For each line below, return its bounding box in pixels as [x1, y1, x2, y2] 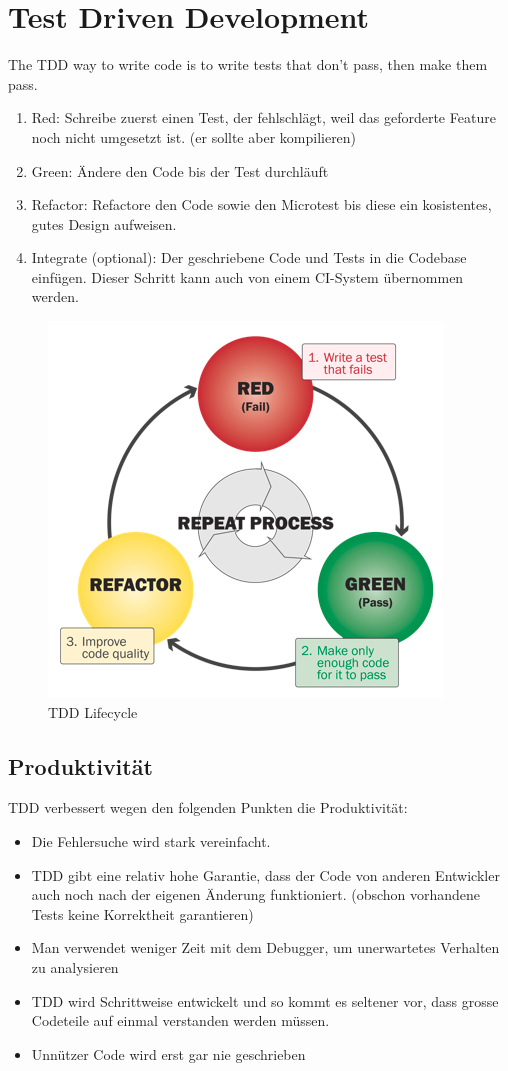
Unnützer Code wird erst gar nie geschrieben [31, 1043, 306, 1064]
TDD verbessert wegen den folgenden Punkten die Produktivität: [8, 797, 408, 818]
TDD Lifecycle [48, 701, 138, 722]
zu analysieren [31, 957, 119, 978]
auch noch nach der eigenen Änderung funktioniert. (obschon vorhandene [31, 884, 481, 905]
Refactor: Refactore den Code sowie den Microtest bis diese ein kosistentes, [31, 194, 492, 215]
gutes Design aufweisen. [31, 213, 177, 234]
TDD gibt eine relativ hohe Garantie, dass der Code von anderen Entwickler [31, 864, 500, 885]
